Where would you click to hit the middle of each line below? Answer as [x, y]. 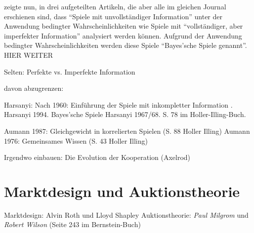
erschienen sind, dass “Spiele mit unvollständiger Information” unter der [113, 16]
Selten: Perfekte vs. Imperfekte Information [70, 71]
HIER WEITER [28, 55]
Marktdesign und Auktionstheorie [122, 191]
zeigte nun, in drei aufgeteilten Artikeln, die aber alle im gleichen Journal [115, 6]
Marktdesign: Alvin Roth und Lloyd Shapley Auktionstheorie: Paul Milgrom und [126, 214]
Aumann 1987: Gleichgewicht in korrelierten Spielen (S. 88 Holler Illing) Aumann [127, 131]
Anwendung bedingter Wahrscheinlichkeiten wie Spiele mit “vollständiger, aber [124, 26]
